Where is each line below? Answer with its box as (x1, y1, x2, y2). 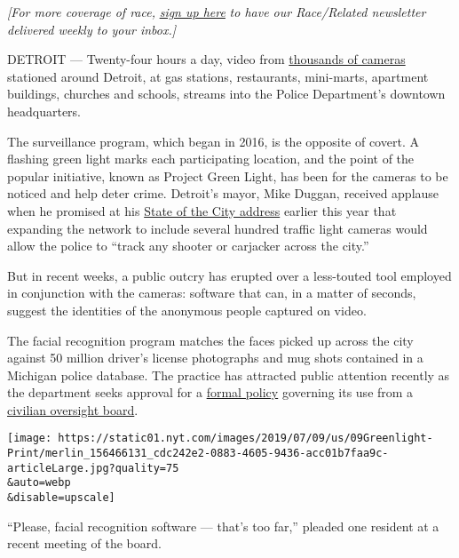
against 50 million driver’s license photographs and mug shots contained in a (7, 348, 423, 367)
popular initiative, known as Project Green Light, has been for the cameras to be (7, 166, 448, 185)
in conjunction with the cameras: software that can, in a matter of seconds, (7, 283, 416, 302)
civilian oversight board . (7, 400, 138, 418)
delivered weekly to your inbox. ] (7, 20, 177, 38)
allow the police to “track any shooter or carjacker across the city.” (7, 236, 369, 255)
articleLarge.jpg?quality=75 (7, 461, 179, 474)
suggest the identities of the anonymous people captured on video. (7, 300, 367, 319)
